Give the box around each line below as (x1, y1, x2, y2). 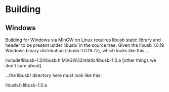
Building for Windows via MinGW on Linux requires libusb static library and (5, 37, 161, 43)
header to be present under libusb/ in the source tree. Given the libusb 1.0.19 (5, 42, 164, 48)
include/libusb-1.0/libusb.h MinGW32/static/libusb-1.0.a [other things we (5, 57, 157, 63)
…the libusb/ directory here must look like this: (5, 72, 102, 78)
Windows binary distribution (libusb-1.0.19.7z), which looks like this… (5, 48, 148, 53)
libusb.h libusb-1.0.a (5, 82, 47, 88)
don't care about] (5, 63, 41, 68)
